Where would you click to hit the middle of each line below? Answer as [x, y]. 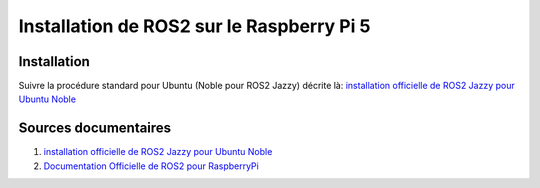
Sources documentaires [95, 128]
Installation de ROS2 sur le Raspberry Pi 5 [194, 26]
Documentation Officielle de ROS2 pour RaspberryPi [151, 166]
